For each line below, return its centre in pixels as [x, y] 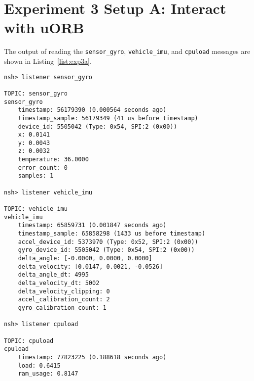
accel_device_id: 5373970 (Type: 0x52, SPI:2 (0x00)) [108, 242]
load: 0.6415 [39, 365]
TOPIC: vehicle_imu [36, 209]
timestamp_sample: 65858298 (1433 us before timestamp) [112, 234]
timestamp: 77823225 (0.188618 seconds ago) [92, 357]
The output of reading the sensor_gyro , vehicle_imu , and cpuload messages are [127, 51]
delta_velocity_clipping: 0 [64, 291]
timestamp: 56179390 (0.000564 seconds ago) [92, 110]
